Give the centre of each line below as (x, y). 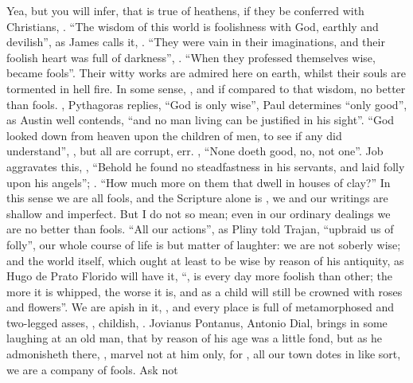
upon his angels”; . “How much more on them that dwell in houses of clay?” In (199, 182)
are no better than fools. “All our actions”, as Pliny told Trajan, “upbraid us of (200, 229)
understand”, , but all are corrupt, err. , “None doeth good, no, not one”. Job (195, 151)
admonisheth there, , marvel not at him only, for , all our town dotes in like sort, (204, 354)
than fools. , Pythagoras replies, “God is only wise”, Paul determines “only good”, (207, 104)
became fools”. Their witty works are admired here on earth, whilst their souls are (206, 73)
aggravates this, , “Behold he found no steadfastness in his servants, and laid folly (206, 166)
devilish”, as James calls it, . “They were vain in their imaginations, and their (196, 42)
